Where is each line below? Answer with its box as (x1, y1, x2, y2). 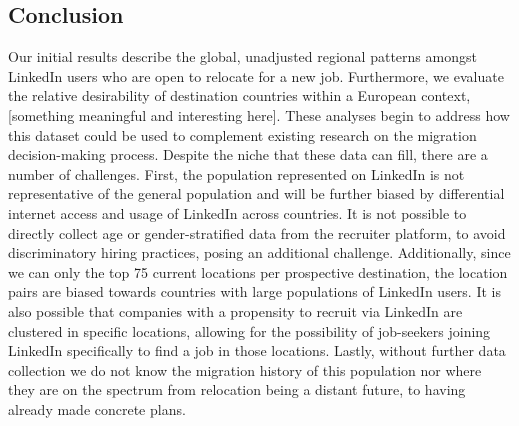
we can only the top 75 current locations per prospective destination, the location (8, 261, 508, 282)
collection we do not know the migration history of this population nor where (8, 359, 482, 380)
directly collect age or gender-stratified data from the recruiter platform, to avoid (8, 222, 506, 243)
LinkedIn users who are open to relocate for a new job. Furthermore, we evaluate (8, 65, 504, 86)
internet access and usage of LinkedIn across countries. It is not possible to (8, 202, 467, 223)
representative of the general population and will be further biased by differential (8, 183, 505, 204)
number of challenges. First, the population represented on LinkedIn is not (8, 163, 465, 184)
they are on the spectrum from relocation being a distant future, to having (8, 379, 466, 400)
